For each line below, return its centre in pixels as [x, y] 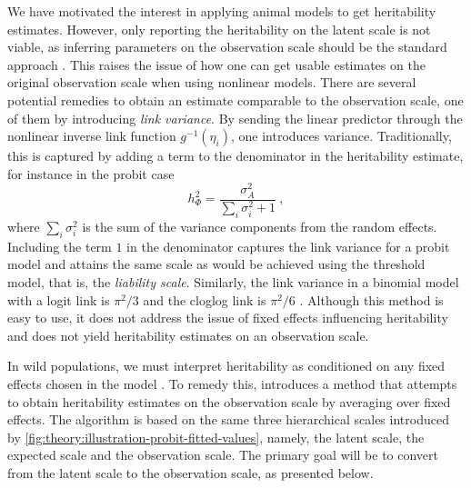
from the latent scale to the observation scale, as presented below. [190, 472]
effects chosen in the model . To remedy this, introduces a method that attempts [232, 384]
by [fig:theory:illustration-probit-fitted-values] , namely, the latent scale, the [216, 437]
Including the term [60, 246]
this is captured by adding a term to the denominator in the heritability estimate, [235, 156]
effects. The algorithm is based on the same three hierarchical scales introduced [228, 419]
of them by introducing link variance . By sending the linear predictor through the [235, 118]
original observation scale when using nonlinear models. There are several [212, 82]
